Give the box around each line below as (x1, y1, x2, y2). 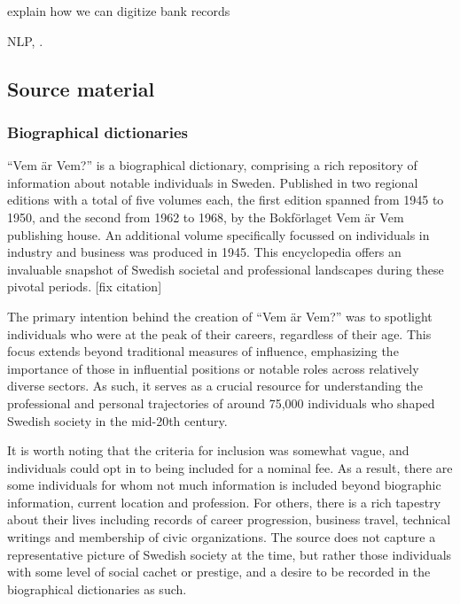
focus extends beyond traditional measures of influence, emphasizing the (7, 342, 399, 360)
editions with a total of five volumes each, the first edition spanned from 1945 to (7, 190, 444, 209)
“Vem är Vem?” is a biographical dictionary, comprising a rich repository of (7, 156, 417, 174)
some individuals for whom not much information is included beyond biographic (7, 476, 441, 494)
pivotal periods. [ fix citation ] (7, 277, 162, 296)
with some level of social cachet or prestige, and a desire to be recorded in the (7, 562, 431, 581)
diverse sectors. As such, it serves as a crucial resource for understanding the (7, 376, 423, 395)
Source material (7, 74, 155, 102)
